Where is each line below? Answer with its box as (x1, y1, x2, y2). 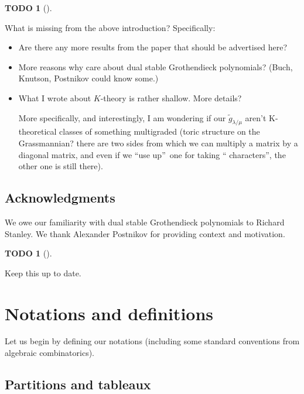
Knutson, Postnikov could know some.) (18, 72, 159, 84)
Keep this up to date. (5, 266, 81, 279)
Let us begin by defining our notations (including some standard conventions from (5, 335, 300, 347)
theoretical (18, 125, 57, 138)
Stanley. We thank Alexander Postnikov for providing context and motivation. (5, 227, 285, 239)
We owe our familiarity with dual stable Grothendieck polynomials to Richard (5, 215, 285, 228)
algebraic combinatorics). (5, 347, 94, 359)
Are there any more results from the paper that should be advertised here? (18, 41, 288, 53)
